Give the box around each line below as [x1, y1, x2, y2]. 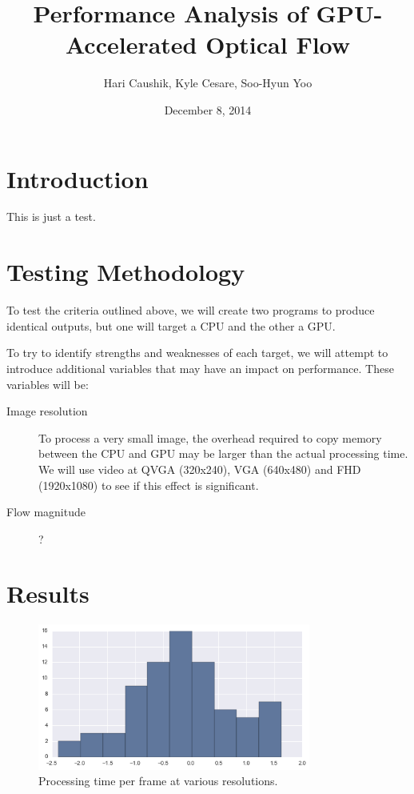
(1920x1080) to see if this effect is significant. [38, 476, 259, 493]
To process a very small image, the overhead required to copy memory [38, 429, 382, 446]
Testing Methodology [6, 255, 245, 288]
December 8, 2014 [164, 101, 252, 118]
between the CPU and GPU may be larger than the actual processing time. [38, 445, 408, 462]
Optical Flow [205, 28, 351, 61]
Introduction [6, 162, 149, 194]
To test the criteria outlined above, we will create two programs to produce [6, 302, 375, 319]
